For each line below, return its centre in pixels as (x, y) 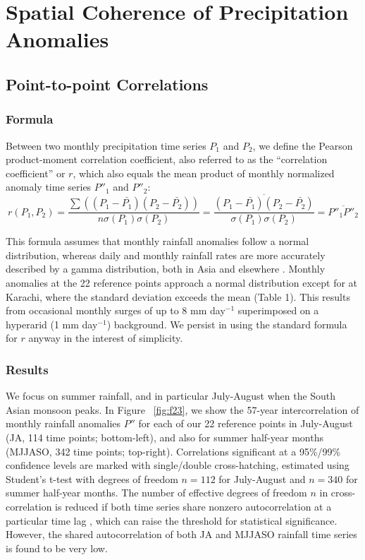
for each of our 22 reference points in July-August (246, 423)
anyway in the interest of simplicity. (106, 338)
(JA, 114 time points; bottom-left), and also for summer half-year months (165, 437)
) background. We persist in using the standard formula (227, 324)
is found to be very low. (57, 548)
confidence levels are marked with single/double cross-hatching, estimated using (178, 465)
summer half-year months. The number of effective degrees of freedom (156, 493)
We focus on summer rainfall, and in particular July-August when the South (171, 396)
